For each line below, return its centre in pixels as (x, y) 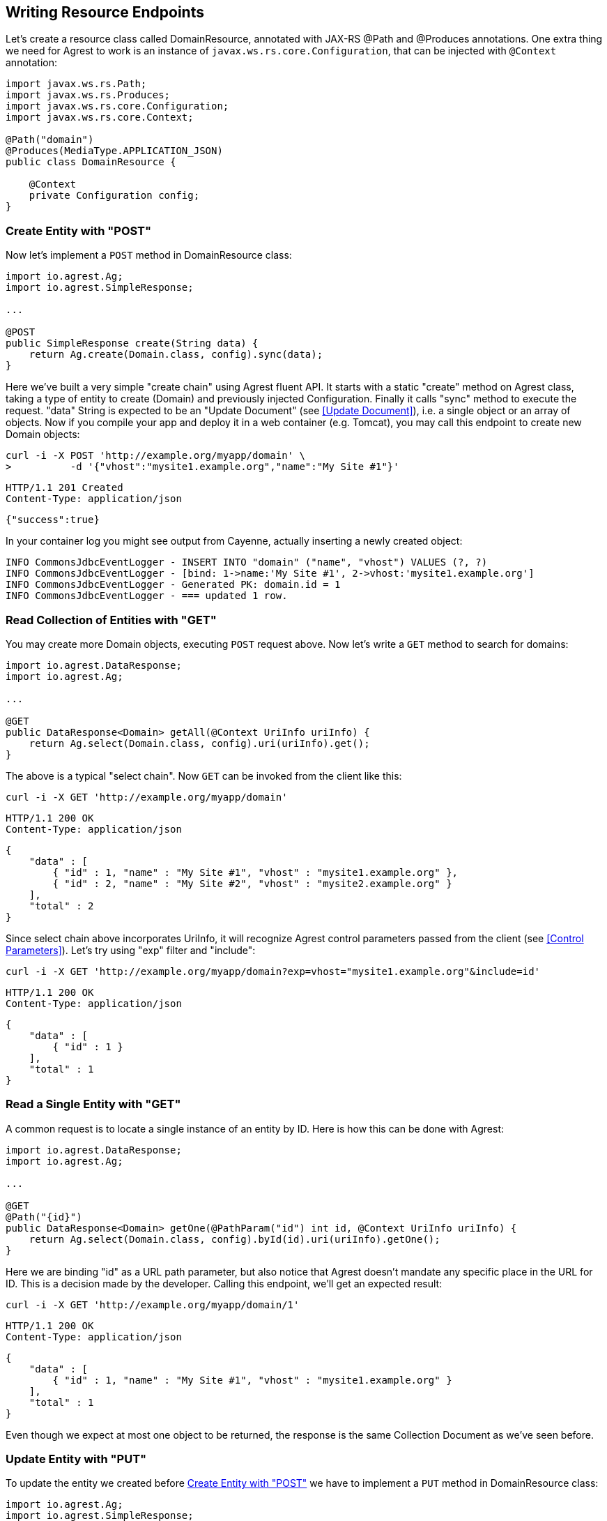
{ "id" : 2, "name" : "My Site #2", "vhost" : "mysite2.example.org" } (252, 883)
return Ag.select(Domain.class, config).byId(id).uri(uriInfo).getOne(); (235, 1239)
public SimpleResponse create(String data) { (132, 343)
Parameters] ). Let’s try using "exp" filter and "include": (131, 950)
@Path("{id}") (44, 1217)
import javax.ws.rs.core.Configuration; (117, 106)
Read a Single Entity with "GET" (93, 1104)
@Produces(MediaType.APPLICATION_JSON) (114, 151)
